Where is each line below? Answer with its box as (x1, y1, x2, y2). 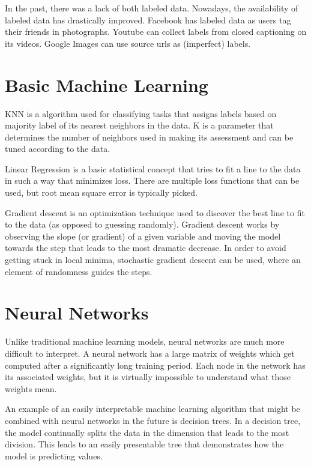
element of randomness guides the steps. (5, 265, 152, 277)
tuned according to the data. (5, 142, 110, 155)
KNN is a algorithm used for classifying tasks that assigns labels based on (5, 107, 277, 120)
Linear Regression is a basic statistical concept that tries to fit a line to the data (5, 162, 301, 175)
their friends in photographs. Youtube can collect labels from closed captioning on (5, 25, 307, 38)
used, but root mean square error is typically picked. (5, 186, 198, 199)
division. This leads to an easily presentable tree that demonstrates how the (5, 438, 284, 450)
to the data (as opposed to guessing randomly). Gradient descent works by (5, 218, 280, 231)
